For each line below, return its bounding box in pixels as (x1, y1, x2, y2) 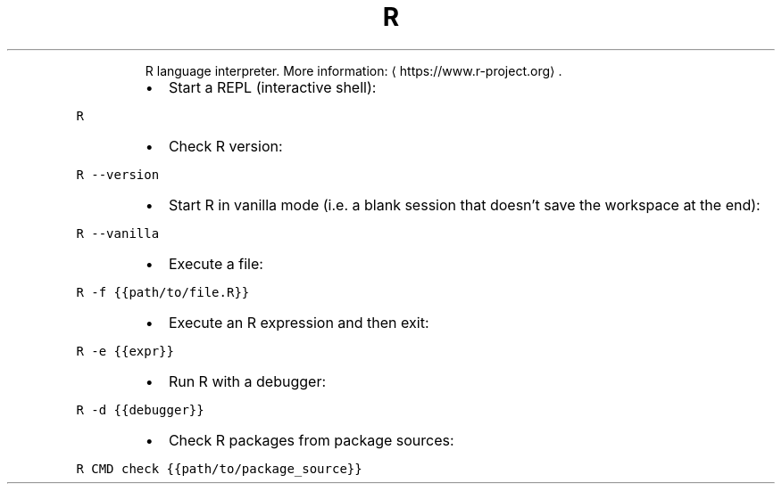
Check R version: (168, 136, 283, 155)
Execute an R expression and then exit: (168, 313, 429, 331)
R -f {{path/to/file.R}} (76, 284, 250, 299)
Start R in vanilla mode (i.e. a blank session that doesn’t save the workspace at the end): (168, 195, 761, 214)
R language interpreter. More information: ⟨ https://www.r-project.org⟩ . (145, 62, 562, 78)
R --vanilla (76, 225, 160, 241)
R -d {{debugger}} (76, 402, 204, 417)
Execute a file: (168, 254, 263, 273)
